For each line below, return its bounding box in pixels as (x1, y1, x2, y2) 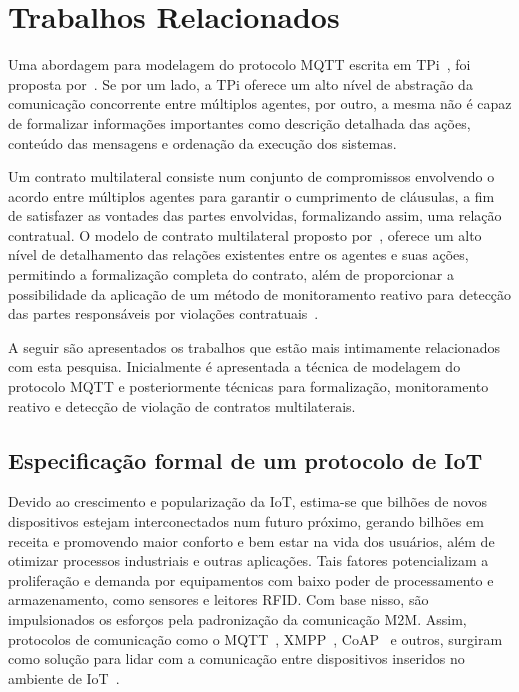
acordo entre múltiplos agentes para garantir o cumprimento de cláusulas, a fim (8, 185, 495, 206)
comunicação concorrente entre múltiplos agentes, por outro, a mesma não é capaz (8, 93, 512, 114)
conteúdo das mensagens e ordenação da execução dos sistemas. (8, 132, 397, 153)
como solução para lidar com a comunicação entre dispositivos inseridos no (8, 648, 465, 669)
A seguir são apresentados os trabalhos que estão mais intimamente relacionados (8, 336, 500, 357)
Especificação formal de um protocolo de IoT (8, 444, 483, 475)
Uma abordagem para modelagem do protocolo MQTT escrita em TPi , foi (8, 54, 471, 75)
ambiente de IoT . (8, 667, 120, 688)
